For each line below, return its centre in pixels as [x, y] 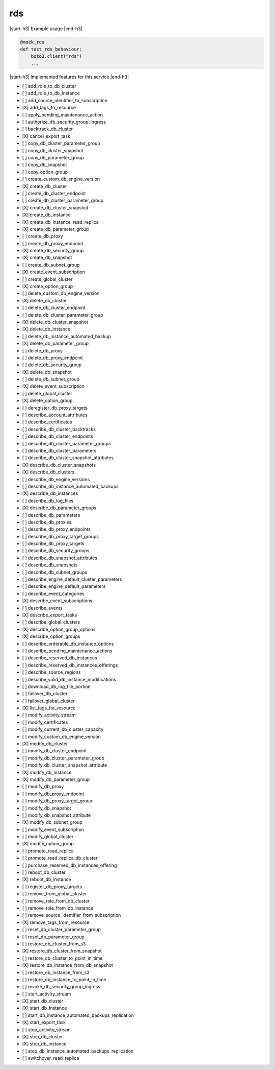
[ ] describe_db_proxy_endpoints [57, 529]
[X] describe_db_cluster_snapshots [59, 465]
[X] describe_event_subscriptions [57, 601]
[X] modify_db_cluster [45, 744]
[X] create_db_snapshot [47, 257]
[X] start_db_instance [45, 1008]
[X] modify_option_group [48, 844]
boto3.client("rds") [57, 56]
